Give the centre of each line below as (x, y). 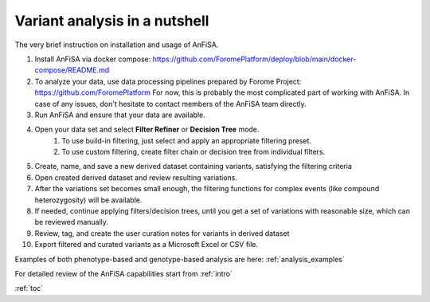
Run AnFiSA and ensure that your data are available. (120, 115)
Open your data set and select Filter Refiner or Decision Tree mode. (147, 129)
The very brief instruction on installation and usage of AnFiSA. (117, 45)
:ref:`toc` (29, 288)
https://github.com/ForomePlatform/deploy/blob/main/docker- (254, 59)
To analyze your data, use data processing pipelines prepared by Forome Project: (168, 81)
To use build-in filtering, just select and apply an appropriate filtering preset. (187, 140)
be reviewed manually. (72, 222)
